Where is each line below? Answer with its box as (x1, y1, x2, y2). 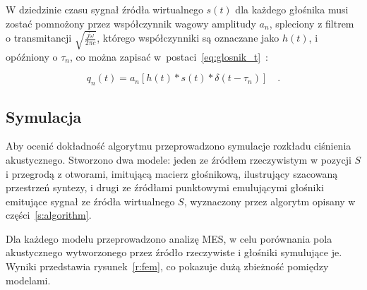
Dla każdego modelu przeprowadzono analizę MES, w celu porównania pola (6, 231, 332, 246)
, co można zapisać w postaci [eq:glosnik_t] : (69, 49, 269, 64)
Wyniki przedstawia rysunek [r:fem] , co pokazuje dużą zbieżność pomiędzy (6, 259, 329, 274)
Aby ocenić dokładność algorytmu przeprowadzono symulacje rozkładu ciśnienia (6, 138, 351, 153)
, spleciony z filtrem (269, 16, 354, 30)
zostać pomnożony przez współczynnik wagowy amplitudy (6, 16, 256, 30)
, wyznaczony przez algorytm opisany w (183, 193, 356, 208)
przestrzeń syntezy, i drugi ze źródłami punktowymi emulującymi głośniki (6, 180, 324, 195)
